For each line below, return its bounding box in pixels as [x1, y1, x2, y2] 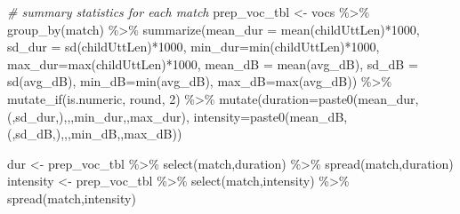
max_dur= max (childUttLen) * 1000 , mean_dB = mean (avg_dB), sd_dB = [7, 54, 418, 73]
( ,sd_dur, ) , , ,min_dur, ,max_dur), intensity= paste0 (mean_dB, [7, 107, 348, 125]
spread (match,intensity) [7, 188, 136, 207]
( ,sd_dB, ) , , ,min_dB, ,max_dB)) [7, 124, 182, 143]
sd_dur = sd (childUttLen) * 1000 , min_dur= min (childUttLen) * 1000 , [7, 37, 380, 56]
